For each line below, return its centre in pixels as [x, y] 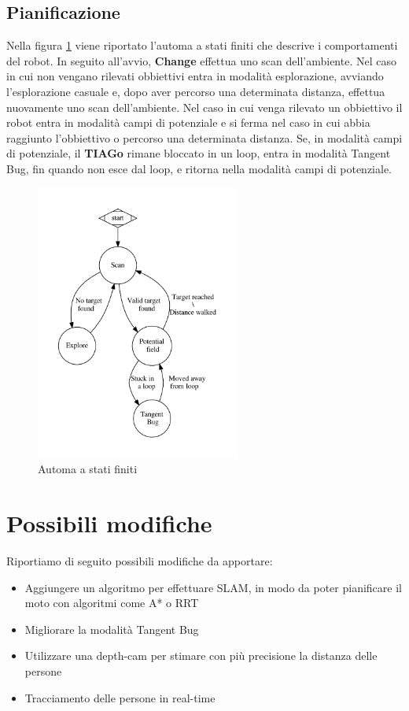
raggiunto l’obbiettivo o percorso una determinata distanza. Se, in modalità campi [204, 137]
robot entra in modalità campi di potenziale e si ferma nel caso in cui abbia [188, 122]
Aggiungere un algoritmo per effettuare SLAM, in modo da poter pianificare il [213, 587]
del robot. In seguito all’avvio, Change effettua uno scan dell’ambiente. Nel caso [201, 60]
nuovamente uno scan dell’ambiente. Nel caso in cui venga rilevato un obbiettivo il [204, 107]
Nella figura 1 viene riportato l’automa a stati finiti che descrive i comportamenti [202, 45]
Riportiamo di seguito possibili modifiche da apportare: [140, 561]
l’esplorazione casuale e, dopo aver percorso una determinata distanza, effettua [196, 91]
